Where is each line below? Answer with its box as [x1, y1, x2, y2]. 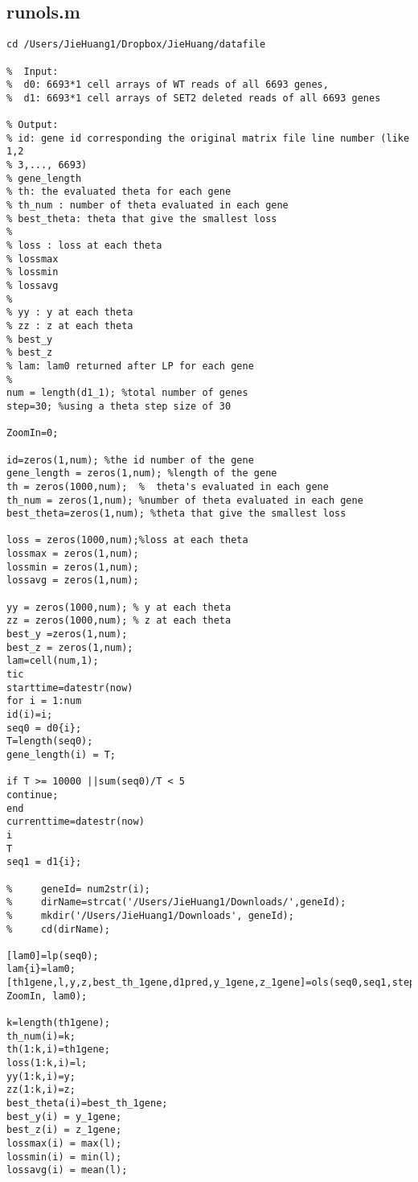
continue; [6, 789, 59, 801]
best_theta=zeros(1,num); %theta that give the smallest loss [6, 508, 346, 520]
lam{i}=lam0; [6, 963, 76, 975]
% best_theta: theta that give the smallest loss [6, 212, 277, 224]
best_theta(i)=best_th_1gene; [6, 1098, 168, 1110]
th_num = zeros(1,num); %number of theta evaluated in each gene [6, 494, 363, 506]
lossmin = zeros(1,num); [6, 561, 139, 573]
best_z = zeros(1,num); [6, 641, 133, 653]
